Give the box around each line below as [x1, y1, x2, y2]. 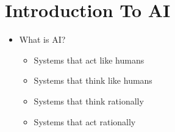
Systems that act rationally [34, 115, 136, 128]
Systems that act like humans [34, 53, 145, 66]
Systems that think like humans [34, 74, 152, 87]
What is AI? [19, 33, 66, 46]
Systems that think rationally [34, 94, 144, 107]
